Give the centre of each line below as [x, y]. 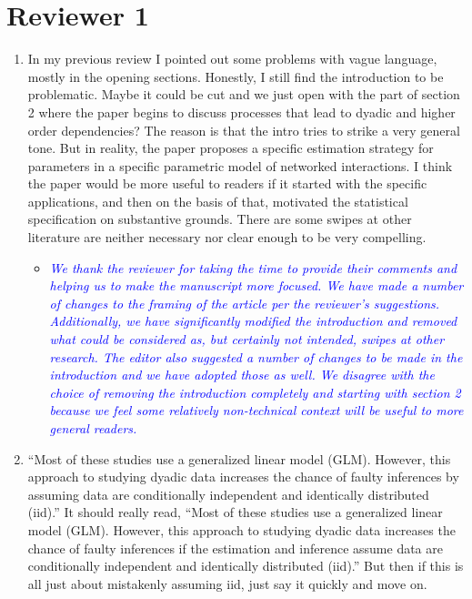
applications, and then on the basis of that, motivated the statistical [218, 201]
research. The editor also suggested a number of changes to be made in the [256, 356]
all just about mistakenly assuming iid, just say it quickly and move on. [227, 583]
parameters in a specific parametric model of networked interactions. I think [240, 165]
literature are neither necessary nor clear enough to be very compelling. [227, 237]
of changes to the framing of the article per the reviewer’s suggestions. [245, 303]
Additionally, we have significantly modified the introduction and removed [253, 321]
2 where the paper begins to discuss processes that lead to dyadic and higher [241, 112]
